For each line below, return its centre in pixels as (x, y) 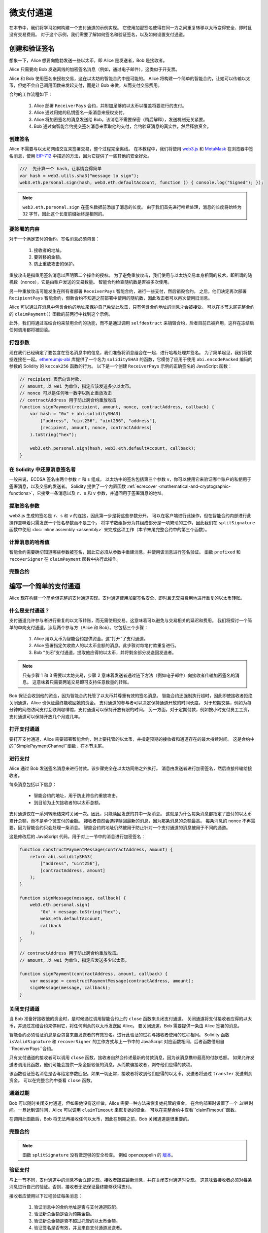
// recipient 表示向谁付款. (51, 379)
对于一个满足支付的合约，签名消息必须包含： (54, 239)
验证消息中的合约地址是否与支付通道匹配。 (77, 1207)
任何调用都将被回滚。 (31, 330)
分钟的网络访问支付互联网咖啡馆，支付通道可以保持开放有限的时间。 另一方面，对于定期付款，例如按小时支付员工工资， (131, 710)
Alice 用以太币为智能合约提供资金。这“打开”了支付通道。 (91, 639)
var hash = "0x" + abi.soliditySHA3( (75, 414)
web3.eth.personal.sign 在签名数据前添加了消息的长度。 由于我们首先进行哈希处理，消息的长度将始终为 (132, 207)
